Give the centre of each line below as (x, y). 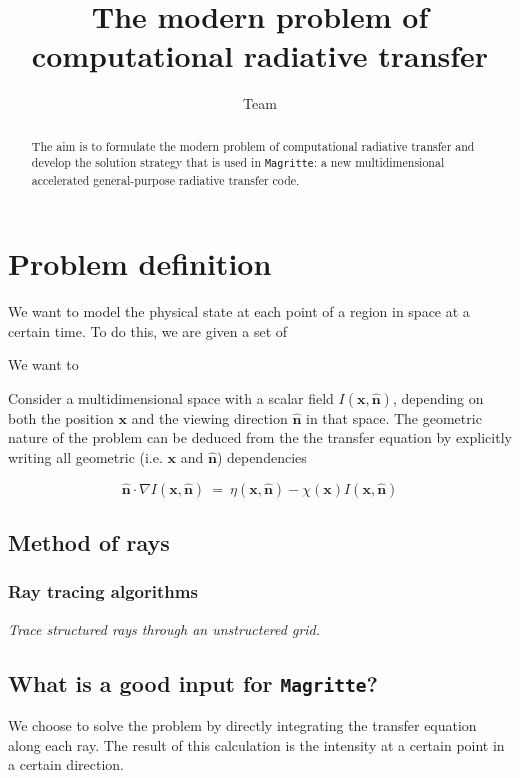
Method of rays (89, 542)
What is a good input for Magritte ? (193, 682)
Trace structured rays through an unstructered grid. (164, 628)
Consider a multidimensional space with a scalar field (171, 397)
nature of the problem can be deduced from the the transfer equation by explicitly (260, 437)
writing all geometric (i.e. (85, 457)
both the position (61, 417)
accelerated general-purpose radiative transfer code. (165, 179)
